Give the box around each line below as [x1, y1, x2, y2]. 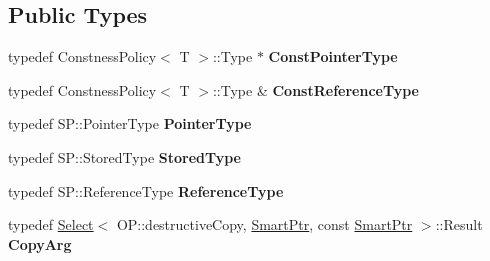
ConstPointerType [268, 46, 398, 67]
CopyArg [8, 233, 72, 254]
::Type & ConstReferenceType [212, 79, 419, 100]
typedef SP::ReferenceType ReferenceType [8, 180, 284, 201]
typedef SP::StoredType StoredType [8, 146, 242, 167]
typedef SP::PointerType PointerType [8, 113, 252, 134]
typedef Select [8, 214, 94, 235]
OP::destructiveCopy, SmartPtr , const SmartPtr [116, 214, 413, 235]
